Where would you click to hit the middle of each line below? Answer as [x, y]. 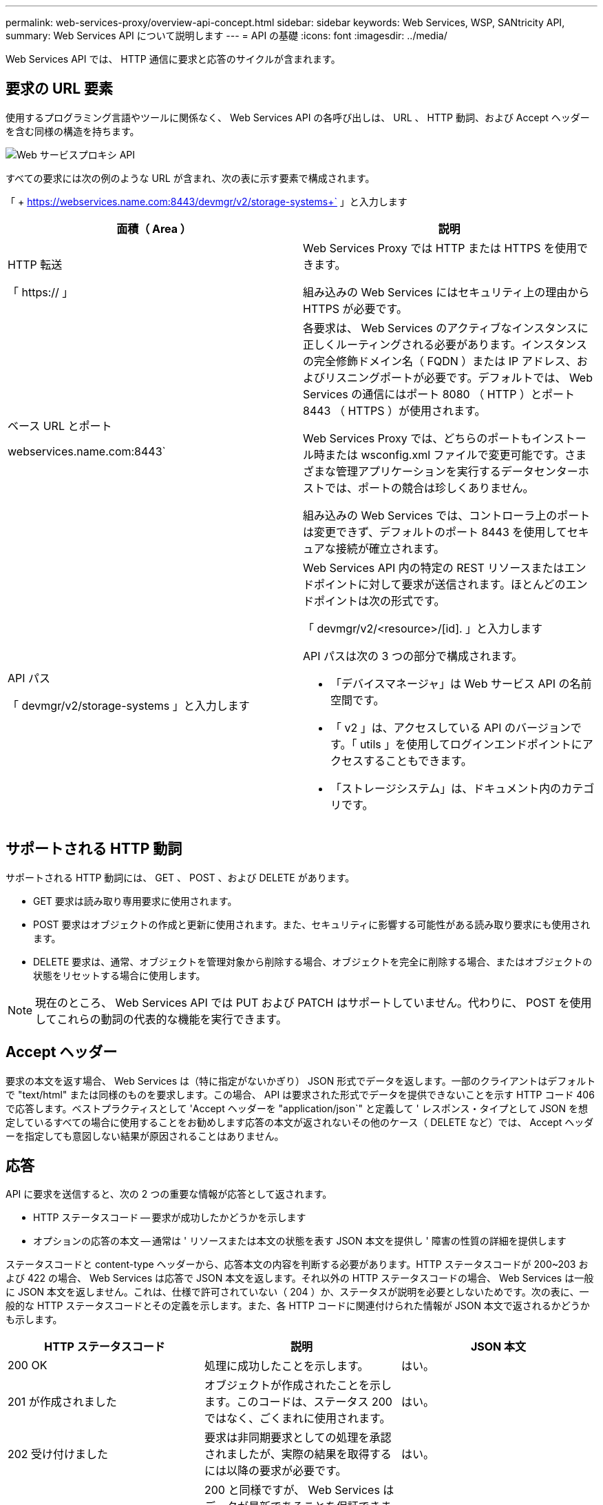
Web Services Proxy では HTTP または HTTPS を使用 [440, 248]
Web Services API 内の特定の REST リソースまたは [434, 567]
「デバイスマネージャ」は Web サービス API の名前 [461, 683]
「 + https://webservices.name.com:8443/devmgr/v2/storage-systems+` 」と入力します [207, 201]
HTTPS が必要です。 [355, 308]
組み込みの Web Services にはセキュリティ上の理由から [446, 292]
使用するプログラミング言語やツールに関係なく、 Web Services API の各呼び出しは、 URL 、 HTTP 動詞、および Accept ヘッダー [298, 117]
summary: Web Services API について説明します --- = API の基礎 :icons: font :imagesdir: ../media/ [226, 35]
